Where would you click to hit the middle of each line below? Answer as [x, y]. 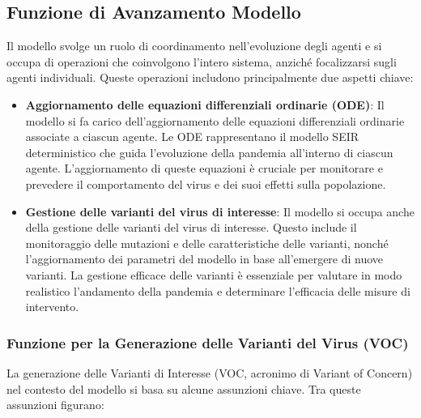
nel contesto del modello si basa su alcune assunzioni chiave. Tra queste [184, 388]
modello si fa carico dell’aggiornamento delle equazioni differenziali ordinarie [215, 120]
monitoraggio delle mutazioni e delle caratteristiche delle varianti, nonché [207, 243]
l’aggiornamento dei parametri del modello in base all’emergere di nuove [204, 259]
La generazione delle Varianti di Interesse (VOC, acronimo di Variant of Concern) [210, 372]
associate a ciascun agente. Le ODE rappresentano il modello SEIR [192, 136]
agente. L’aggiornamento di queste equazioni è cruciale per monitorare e [204, 168]
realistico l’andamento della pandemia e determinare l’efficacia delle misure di [218, 290]
